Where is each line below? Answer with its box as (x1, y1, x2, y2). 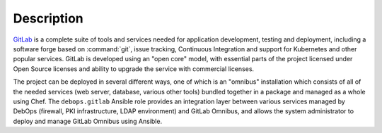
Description (13, 11, 84, 26)
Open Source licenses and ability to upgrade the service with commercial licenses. (13, 64, 255, 73)
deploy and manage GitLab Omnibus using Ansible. (13, 117, 163, 125)
